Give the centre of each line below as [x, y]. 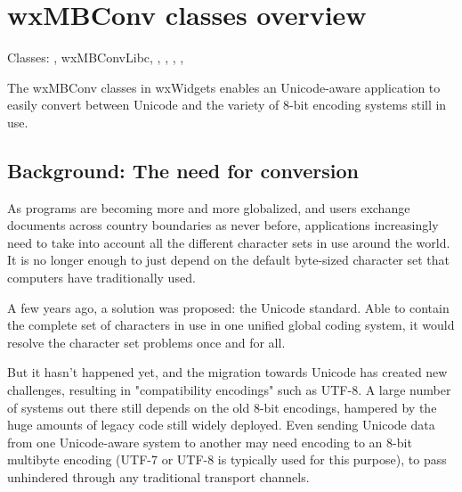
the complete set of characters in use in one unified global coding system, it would [231, 325]
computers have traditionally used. [101, 278]
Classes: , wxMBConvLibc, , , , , [96, 57]
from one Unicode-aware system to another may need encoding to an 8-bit [210, 442]
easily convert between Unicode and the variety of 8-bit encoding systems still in [227, 105]
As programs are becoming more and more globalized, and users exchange [209, 207]
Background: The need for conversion [183, 170]
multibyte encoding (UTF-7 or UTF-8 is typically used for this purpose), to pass [227, 459]
